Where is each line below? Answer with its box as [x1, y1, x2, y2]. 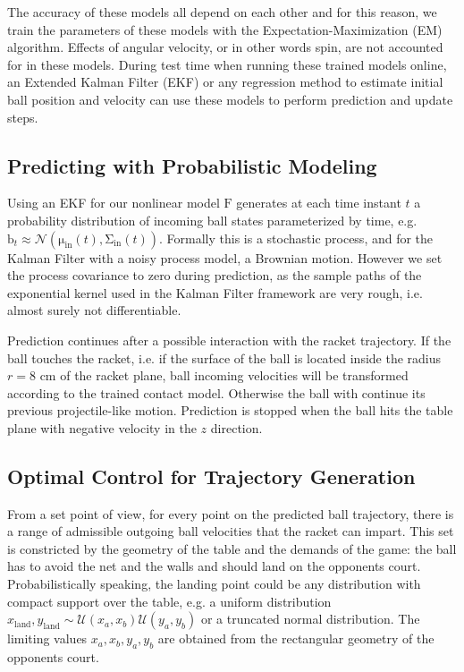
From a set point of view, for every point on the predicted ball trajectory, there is [7, 504, 454, 523]
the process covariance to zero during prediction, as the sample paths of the [7, 266, 422, 285]
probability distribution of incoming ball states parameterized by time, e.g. [7, 210, 418, 229]
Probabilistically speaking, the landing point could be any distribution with [7, 574, 421, 593]
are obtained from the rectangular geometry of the [157, 629, 434, 648]
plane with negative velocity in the [7, 418, 197, 437]
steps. [7, 107, 38, 126]
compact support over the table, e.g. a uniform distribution [7, 591, 332, 610]
